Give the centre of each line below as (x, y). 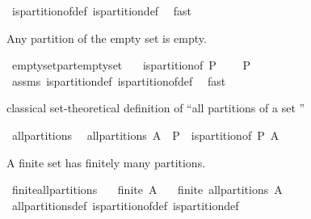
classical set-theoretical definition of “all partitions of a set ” (156, 108)
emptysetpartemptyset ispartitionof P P (131, 65)
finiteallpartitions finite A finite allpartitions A (147, 190)
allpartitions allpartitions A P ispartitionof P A (145, 135)
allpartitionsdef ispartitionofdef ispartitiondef (125, 205)
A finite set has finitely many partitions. (106, 162)
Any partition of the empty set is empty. (107, 38)
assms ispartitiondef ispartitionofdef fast (119, 80)
